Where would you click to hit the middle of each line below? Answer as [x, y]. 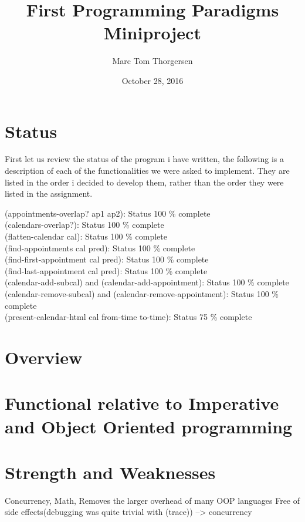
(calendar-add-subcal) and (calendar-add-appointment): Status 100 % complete [147, 282]
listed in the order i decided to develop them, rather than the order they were [144, 182]
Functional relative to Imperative [142, 403]
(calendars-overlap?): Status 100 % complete [84, 225]
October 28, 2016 [152, 80]
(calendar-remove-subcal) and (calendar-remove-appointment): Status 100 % [142, 293]
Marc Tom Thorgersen [152, 61]
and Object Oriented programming [149, 426]
